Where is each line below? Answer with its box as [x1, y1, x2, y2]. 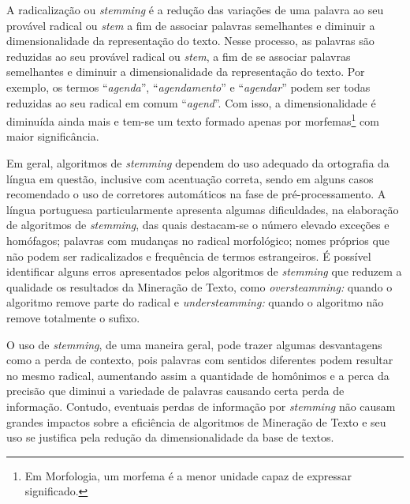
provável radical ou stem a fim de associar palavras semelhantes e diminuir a [6, 17, 375, 33]
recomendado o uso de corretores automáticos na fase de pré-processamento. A [6, 186, 386, 202]
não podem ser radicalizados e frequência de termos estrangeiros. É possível [6, 247, 371, 264]
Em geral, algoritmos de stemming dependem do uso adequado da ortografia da [6, 155, 389, 171]
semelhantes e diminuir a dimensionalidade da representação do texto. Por [6, 63, 365, 80]
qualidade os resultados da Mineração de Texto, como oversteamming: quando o [6, 278, 393, 295]
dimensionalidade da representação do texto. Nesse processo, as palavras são [6, 32, 375, 49]
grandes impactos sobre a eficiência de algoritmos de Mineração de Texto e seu [6, 413, 386, 430]
